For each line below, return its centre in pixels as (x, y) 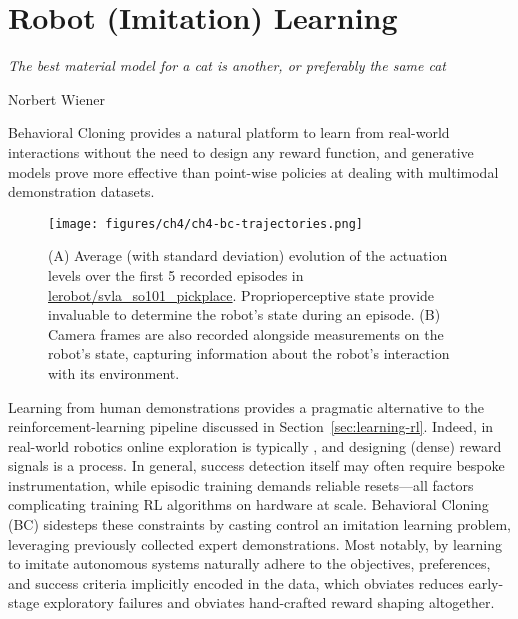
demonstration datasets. (81, 191)
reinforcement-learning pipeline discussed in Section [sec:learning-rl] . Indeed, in (251, 426)
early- (486, 582)
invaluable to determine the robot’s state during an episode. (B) (244, 314)
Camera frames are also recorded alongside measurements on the (246, 333)
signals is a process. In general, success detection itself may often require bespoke (256, 465)
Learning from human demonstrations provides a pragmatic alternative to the (246, 406)
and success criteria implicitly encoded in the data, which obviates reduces (236, 582)
